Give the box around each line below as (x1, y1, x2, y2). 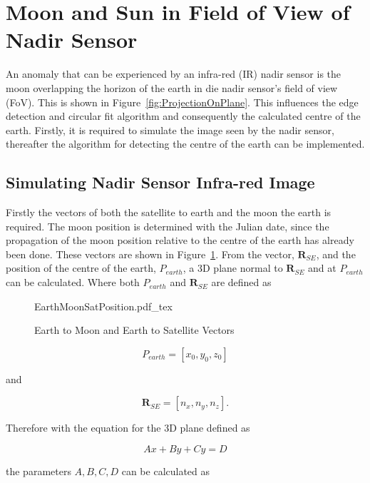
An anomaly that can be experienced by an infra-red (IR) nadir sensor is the (6, 66, 341, 81)
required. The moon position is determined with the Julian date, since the (6, 218, 329, 233)
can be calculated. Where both (6, 275, 140, 290)
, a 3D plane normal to (183, 260, 283, 275)
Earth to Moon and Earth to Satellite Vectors (34, 322, 235, 337)
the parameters (6, 464, 71, 479)
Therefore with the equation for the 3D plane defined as (6, 420, 250, 435)
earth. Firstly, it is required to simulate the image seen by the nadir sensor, (6, 122, 334, 137)
